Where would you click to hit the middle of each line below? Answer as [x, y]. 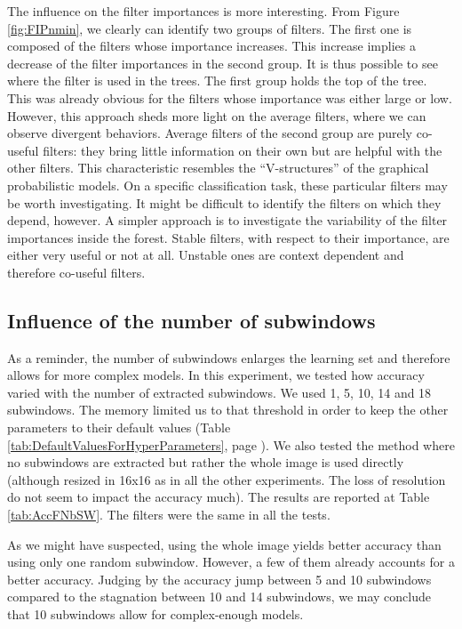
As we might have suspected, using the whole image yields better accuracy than [224, 544]
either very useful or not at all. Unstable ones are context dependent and [206, 255]
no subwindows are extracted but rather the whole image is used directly [206, 462]
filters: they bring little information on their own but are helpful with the [243, 150]
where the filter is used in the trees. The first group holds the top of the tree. [217, 81]
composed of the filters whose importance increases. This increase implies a [211, 46]
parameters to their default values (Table [119, 427]
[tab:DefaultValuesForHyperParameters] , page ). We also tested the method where [231, 444]
